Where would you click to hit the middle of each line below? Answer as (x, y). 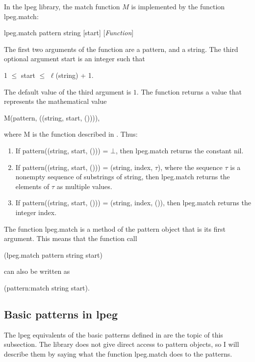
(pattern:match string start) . (47, 287)
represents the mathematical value (55, 101)
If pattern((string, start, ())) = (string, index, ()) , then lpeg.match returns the (133, 203)
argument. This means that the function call (71, 238)
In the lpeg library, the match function (62, 6)
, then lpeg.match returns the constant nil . (179, 150)
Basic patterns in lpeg (61, 314)
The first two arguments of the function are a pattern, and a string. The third (121, 49)
